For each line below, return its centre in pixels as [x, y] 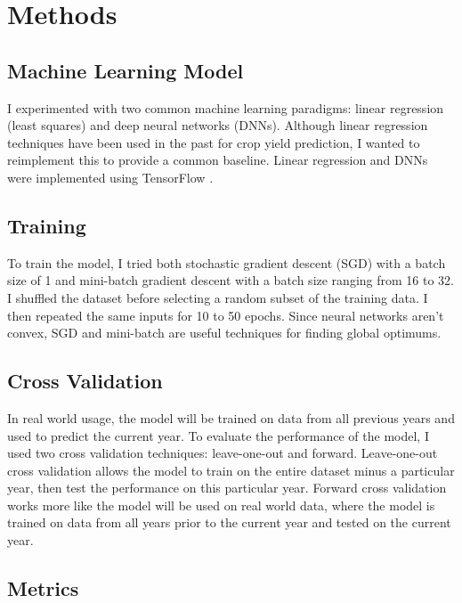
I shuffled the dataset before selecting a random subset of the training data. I [218, 297]
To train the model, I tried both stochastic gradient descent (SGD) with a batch [227, 262]
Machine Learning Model [126, 70]
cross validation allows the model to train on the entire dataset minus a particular [231, 470]
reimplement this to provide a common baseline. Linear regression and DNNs [218, 160]
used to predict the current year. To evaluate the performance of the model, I [218, 435]
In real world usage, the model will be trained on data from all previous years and [231, 417]
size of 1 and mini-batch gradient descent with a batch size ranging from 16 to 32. [231, 280]
